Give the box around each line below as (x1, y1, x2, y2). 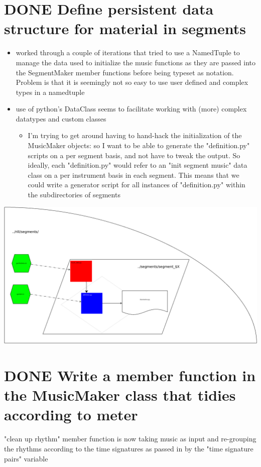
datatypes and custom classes (16, 113, 106, 124)
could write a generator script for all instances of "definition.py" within (28, 179, 245, 190)
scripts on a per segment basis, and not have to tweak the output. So (28, 150, 240, 160)
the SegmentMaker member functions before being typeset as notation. (16, 67, 234, 77)
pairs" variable (4, 453, 48, 463)
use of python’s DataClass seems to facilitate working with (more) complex (16, 103, 247, 114)
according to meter (4, 404, 138, 425)
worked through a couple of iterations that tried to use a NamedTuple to (16, 47, 240, 58)
